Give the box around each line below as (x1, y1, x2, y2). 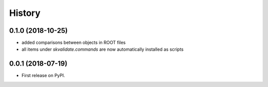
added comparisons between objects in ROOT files (21, 40, 126, 46)
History (9, 7, 41, 18)
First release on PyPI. (21, 73, 66, 79)
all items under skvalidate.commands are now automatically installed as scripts (21, 46, 184, 52)
